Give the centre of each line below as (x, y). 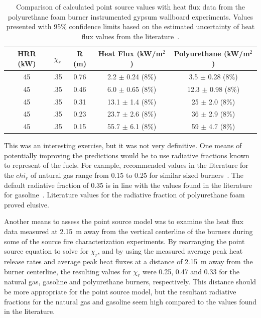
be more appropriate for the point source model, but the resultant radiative (120, 291)
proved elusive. (27, 204)
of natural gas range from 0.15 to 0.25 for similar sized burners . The (137, 175)
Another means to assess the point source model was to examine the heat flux (124, 221)
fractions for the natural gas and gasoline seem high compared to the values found (130, 301)
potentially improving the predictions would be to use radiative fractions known (127, 155)
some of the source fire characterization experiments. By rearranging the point (124, 241)
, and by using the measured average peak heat (170, 251)
